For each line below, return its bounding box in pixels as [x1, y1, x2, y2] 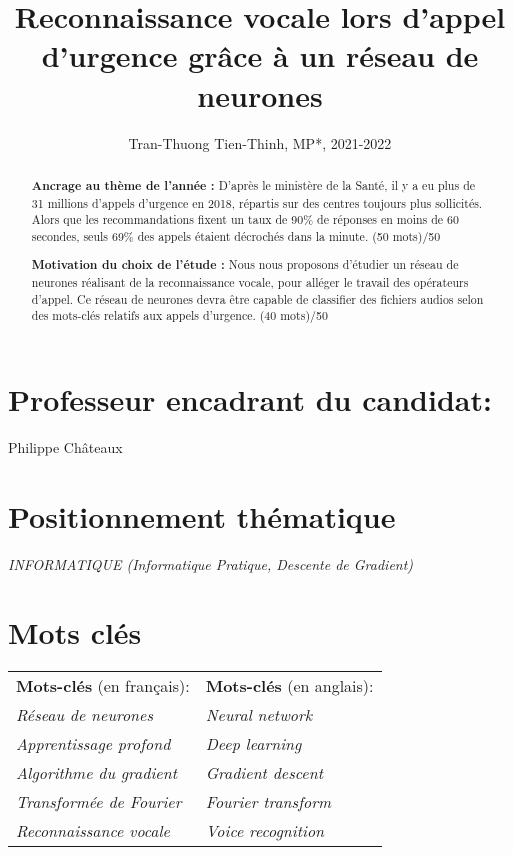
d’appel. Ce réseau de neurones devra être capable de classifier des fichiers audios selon [31, 290, 484, 307]
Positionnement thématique [8, 495, 396, 536]
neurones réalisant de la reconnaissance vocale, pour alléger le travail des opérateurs [31, 274, 469, 291]
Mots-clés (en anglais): [205, 674, 374, 698]
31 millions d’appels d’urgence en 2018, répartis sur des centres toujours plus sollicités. [31, 194, 483, 211]
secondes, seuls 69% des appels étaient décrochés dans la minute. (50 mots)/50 [31, 227, 441, 244]
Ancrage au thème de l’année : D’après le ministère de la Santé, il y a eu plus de [31, 176, 476, 194]
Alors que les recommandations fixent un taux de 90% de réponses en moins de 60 [31, 211, 459, 228]
